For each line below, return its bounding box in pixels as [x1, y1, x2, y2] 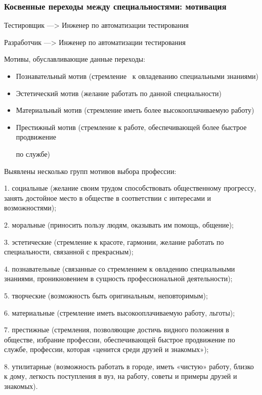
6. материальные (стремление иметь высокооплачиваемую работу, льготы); [4, 307, 235, 318]
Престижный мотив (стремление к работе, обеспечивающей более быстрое [16, 121, 247, 132]
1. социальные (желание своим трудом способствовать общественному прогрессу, [4, 183, 256, 193]
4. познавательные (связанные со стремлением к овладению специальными [4, 263, 235, 274]
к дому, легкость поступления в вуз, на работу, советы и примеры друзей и [4, 371, 237, 381]
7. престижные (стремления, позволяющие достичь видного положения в [4, 324, 229, 335]
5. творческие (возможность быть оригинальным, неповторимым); [4, 290, 208, 300]
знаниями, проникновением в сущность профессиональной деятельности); [4, 273, 233, 284]
